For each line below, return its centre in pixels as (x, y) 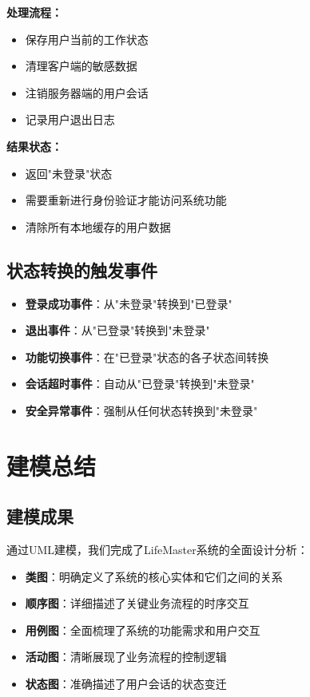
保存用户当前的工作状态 (87, 39)
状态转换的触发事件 (82, 269)
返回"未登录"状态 (69, 173)
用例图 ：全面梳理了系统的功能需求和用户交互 (143, 630)
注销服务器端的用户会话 (87, 92)
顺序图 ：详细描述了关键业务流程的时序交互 (137, 603)
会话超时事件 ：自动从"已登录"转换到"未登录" (140, 384)
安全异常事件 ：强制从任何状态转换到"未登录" (141, 410)
